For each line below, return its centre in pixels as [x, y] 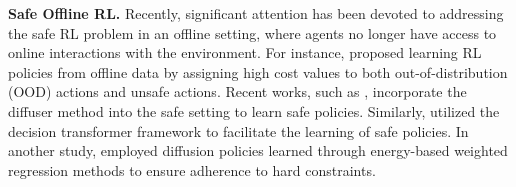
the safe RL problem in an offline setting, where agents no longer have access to [252, 32]
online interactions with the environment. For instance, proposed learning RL [245, 52]
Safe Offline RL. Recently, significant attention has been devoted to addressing [256, 13]
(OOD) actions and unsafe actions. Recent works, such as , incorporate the [237, 91]
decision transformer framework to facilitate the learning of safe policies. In [238, 130]
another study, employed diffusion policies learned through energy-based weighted [258, 150]
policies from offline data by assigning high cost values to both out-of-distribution [258, 71]
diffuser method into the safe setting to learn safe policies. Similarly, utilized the [254, 110]
